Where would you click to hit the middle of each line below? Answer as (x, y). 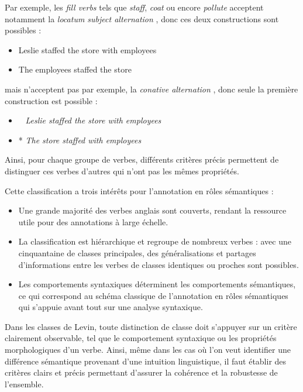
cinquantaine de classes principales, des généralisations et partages (137, 252)
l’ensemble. (24, 384)
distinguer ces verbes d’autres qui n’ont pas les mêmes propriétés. (122, 171)
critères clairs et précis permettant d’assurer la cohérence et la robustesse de (141, 372)
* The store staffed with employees (80, 140)
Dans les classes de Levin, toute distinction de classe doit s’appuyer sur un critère (151, 326)
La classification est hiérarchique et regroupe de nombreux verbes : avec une (155, 241)
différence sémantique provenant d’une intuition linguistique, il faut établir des (146, 361)
